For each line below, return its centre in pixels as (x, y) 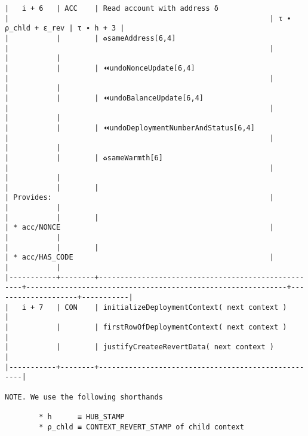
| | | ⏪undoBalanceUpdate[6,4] (104, 98)
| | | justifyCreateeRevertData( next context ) (140, 347)
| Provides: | (140, 198)
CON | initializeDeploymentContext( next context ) (176, 307)
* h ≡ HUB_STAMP (82, 417)
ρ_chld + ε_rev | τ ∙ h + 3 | (65, 28)
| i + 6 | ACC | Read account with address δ (112, 8)
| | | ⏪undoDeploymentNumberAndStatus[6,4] (130, 128)
